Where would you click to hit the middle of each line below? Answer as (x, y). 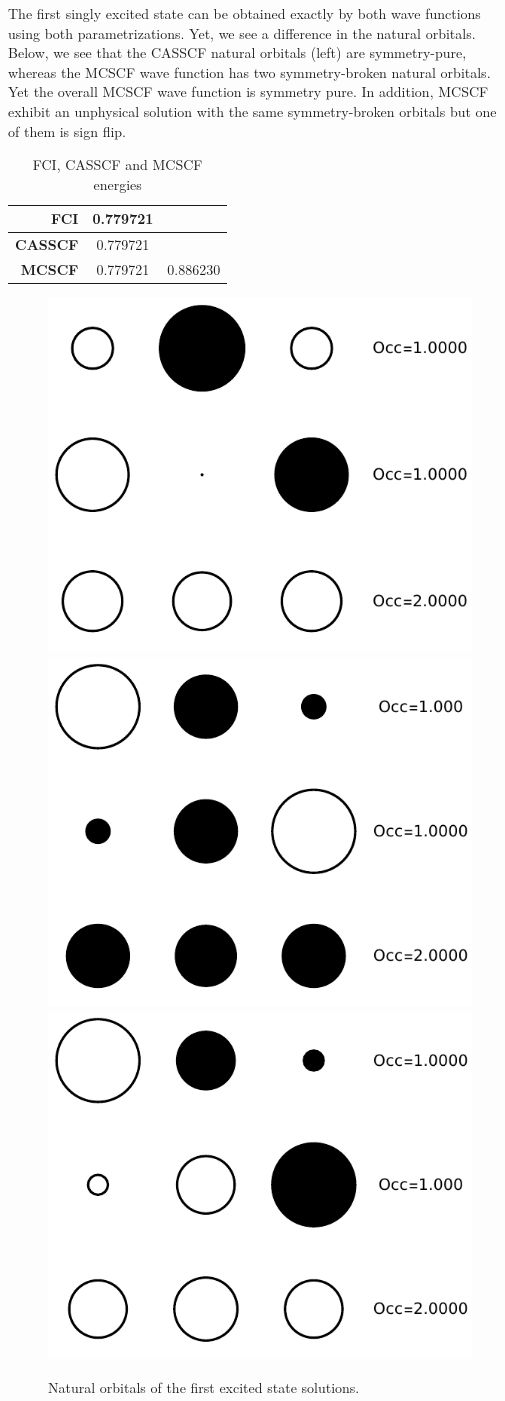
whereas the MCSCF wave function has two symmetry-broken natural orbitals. (249, 71)
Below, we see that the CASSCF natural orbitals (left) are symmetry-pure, (237, 52)
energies (117, 183)
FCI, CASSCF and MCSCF (117, 164)
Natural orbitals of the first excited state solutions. (204, 1386)
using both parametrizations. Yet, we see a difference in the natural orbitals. (242, 32)
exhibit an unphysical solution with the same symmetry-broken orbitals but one (252, 110)
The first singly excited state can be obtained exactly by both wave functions (244, 13)
